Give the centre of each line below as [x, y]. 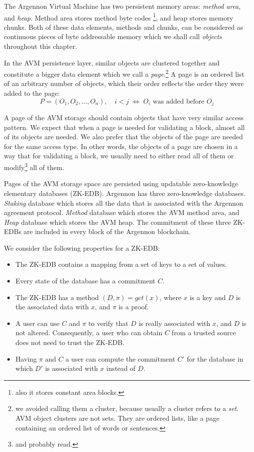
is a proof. [134, 307]
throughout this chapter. [41, 46]
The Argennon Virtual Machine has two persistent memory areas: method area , [122, 6]
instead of [121, 368]
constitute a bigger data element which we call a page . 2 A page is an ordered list [124, 73]
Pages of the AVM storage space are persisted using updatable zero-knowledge [121, 183]
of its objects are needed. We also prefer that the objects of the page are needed [124, 137]
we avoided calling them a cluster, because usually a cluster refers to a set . [127, 408]
